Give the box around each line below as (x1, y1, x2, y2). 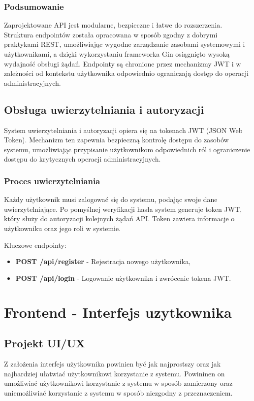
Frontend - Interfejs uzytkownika (4, 301, 232, 322)
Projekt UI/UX (4, 335, 85, 351)
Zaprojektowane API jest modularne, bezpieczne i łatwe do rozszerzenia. (4, 20, 222, 30)
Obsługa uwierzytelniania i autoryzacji (4, 101, 204, 117)
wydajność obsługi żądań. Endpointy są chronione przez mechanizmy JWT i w (4, 58, 241, 68)
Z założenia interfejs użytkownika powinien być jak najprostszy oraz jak (4, 358, 221, 368)
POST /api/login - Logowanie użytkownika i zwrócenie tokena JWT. (15, 272, 231, 283)
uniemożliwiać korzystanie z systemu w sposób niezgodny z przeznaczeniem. (4, 387, 233, 398)
